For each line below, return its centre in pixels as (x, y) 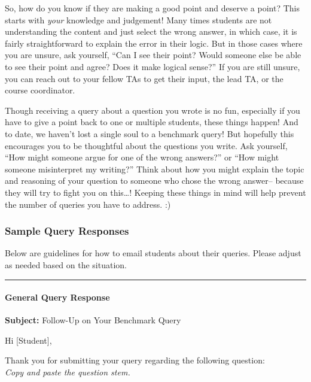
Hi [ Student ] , (28, 340)
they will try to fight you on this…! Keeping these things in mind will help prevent (155, 192)
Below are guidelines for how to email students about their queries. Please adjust (153, 253)
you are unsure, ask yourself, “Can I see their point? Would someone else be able (153, 55)
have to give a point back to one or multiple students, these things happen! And (152, 122)
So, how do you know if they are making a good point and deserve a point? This (152, 8)
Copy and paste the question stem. (68, 372)
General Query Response (57, 297)
